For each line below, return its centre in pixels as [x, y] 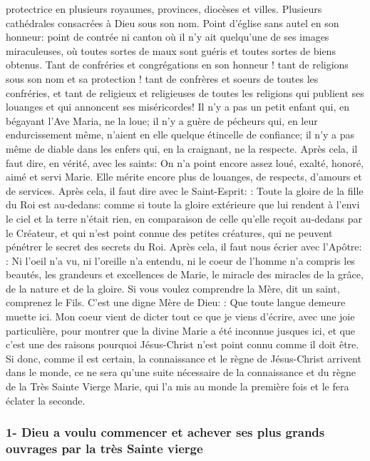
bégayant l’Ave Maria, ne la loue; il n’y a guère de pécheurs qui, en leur [162, 120]
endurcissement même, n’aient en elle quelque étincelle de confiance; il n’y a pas [180, 135]
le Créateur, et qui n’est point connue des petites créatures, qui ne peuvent [169, 232]
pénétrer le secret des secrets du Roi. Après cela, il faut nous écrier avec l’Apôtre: [184, 247]
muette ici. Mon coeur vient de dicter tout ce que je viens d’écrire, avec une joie [180, 316]
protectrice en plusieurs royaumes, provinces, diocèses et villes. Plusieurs [164, 9]
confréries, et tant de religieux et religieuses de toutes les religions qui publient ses [185, 92]
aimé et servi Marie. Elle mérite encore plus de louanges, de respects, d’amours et [184, 177]
